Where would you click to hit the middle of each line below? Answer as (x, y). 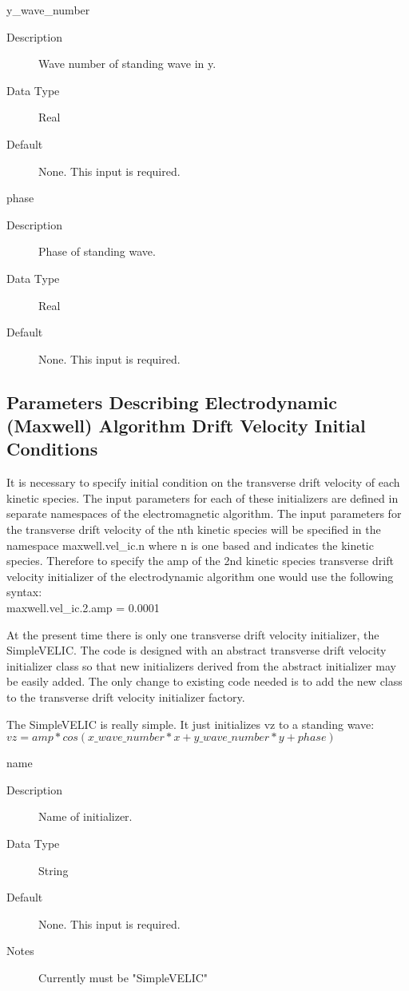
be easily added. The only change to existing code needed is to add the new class (204, 681)
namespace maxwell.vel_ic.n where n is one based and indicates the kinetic (190, 545)
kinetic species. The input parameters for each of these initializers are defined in (203, 497)
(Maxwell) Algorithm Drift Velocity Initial (186, 426)
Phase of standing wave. (97, 251)
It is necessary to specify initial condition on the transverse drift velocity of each (203, 482)
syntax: (24, 592)
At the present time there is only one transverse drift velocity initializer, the (193, 634)
